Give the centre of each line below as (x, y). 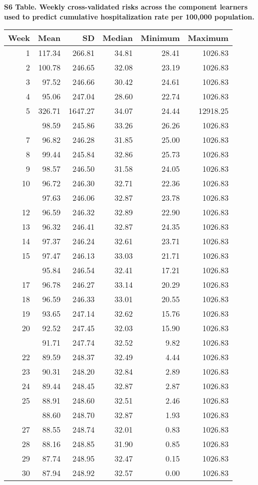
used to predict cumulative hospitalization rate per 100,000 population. (129, 16)
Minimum (160, 38)
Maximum (208, 38)
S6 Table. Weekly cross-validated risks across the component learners (126, 6)
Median (118, 38)
